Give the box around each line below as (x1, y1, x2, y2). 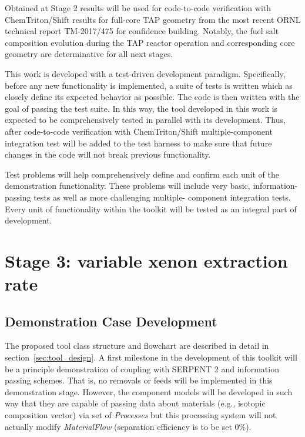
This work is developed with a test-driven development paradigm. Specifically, (5, 67, 286, 79)
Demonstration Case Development (5, 312, 217, 330)
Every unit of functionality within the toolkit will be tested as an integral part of (5, 202, 297, 215)
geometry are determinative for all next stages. (5, 48, 173, 60)
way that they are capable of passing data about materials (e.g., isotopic (5, 397, 266, 409)
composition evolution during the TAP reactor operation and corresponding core (5, 36, 295, 48)
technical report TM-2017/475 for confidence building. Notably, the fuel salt (5, 25, 279, 37)
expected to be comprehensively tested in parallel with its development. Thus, (5, 114, 286, 126)
